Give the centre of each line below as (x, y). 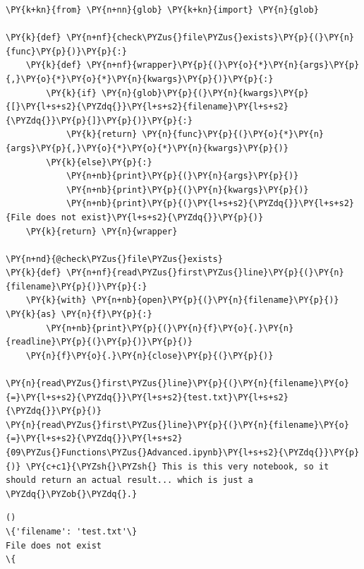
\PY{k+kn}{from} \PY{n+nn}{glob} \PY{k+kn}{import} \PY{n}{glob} (162, 10)
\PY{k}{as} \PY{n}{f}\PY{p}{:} (79, 315)
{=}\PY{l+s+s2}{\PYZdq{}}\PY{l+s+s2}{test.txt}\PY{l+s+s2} (147, 397)
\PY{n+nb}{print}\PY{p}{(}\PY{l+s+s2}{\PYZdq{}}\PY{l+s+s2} (210, 204)
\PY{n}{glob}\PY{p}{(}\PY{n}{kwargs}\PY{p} (205, 93)
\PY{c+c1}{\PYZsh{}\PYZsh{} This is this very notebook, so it (177, 466)
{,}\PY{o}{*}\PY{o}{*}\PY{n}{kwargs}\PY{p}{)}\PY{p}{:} (140, 79)
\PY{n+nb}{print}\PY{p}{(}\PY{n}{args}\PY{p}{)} (182, 176)
